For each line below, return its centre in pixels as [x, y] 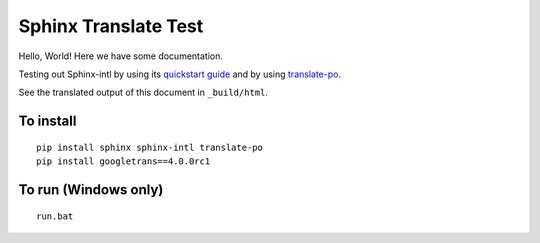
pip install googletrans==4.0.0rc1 [123, 161]
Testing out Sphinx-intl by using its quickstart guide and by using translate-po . [180, 74]
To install [47, 121]
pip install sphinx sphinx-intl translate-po [150, 147]
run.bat [55, 216]
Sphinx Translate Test [111, 26]
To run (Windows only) [91, 189]
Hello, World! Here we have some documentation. [121, 56]
